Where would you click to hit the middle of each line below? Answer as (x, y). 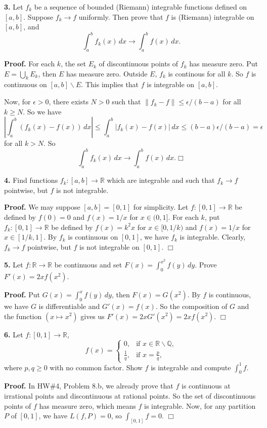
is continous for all (197, 73)
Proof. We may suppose (42, 207)
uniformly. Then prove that (121, 16)
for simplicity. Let (161, 207)
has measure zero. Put (224, 64)
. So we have (42, 111)
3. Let (14, 7)
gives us (93, 316)
